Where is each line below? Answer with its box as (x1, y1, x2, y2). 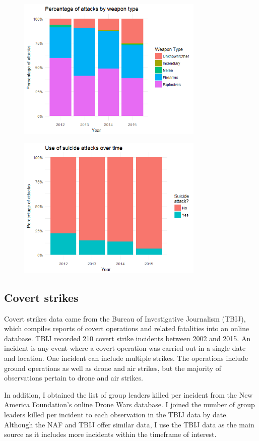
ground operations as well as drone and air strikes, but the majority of (4, 362, 222, 373)
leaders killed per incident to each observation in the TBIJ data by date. (4, 409, 228, 419)
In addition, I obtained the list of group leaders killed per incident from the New (4, 389, 253, 400)
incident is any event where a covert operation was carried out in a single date (4, 343, 246, 353)
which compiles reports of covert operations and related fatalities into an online (4, 323, 249, 334)
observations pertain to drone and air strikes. (4, 372, 143, 383)
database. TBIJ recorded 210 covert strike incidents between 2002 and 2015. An (4, 333, 251, 343)
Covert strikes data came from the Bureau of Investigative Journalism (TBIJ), (4, 313, 246, 324)
